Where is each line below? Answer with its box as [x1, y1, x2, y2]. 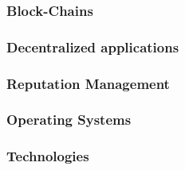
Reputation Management [6, 73, 170, 93]
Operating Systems [6, 110, 132, 129]
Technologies [6, 146, 89, 166]
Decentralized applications [6, 37, 179, 56]
